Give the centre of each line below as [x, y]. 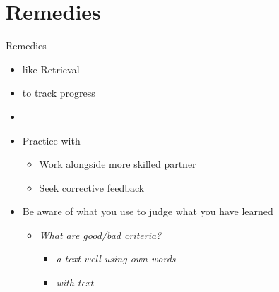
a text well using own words [116, 258]
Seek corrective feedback [92, 187]
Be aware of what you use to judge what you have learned [148, 211]
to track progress [59, 93]
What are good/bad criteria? [100, 235]
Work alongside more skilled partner [118, 164]
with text [75, 282]
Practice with [51, 140]
